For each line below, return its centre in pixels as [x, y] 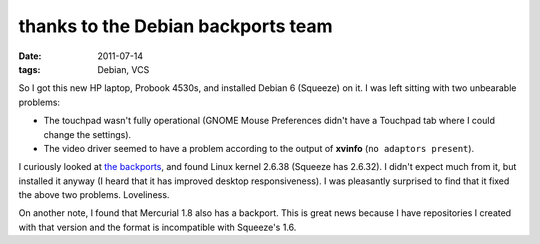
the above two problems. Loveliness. [94, 195]
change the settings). [87, 134]
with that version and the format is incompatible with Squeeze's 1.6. [157, 227]
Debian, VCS [123, 69]
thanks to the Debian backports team [176, 26]
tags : [29, 69]
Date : [30, 56]
